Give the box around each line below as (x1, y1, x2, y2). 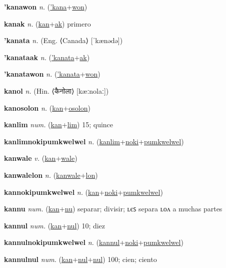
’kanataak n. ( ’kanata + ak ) (4, 52, 90, 62)
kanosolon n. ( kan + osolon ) (4, 102, 90, 113)
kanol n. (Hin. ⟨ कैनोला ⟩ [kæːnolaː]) (4, 85, 109, 96)
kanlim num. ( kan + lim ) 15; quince (4, 119, 113, 130)
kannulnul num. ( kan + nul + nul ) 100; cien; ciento (4, 253, 157, 264)
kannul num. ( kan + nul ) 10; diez (4, 220, 105, 230)
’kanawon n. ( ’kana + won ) (4, 2, 87, 12)
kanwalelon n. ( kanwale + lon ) (4, 169, 98, 180)
